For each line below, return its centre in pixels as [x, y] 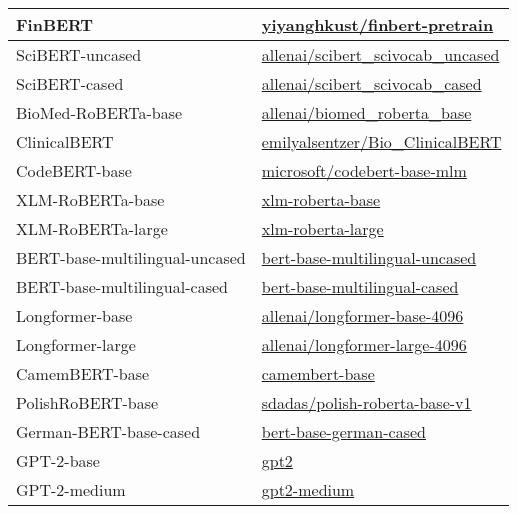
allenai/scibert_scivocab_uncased [380, 54]
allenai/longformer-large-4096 [364, 344]
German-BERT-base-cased [108, 431]
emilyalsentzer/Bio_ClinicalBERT [381, 141]
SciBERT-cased [70, 83]
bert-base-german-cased [343, 431]
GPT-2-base [58, 460]
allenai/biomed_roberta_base [366, 112]
